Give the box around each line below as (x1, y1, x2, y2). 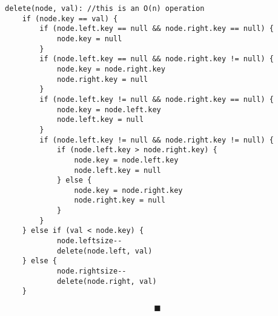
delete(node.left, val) (56, 246, 153, 255)
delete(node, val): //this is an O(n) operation (5, 4, 205, 13)
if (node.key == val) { (22, 14, 118, 23)
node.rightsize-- (56, 267, 127, 276)
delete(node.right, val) (56, 277, 157, 286)
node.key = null (56, 34, 122, 43)
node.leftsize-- (56, 237, 122, 246)
